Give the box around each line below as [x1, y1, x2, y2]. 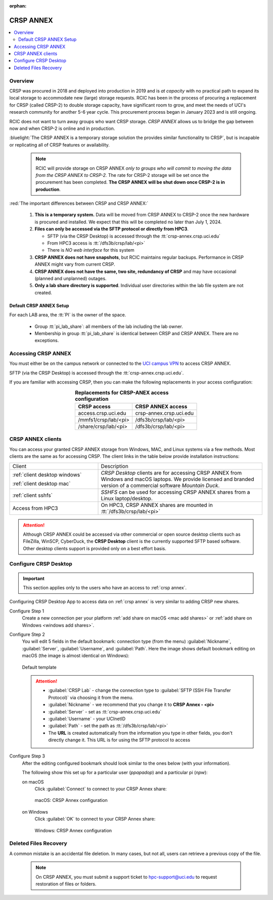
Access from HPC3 [12, 504, 58, 511]
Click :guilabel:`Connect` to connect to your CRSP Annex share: [34, 786, 167, 792]
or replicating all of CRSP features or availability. [9, 141, 110, 148]
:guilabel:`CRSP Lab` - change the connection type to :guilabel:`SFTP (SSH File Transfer [48, 687, 231, 693]
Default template [22, 664, 57, 670]
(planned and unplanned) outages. [34, 275, 107, 281]
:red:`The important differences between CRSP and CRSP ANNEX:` [9, 200, 149, 207]
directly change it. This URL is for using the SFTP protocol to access [48, 737, 191, 743]
